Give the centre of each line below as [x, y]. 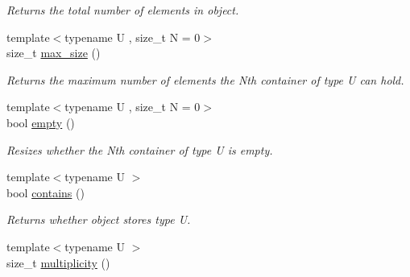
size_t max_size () [54, 53]
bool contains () [46, 192]
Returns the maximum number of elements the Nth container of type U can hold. [205, 79]
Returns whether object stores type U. [99, 219]
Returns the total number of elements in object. [123, 10]
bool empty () [41, 122]
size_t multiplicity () [58, 262]
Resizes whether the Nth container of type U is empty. [140, 149]
